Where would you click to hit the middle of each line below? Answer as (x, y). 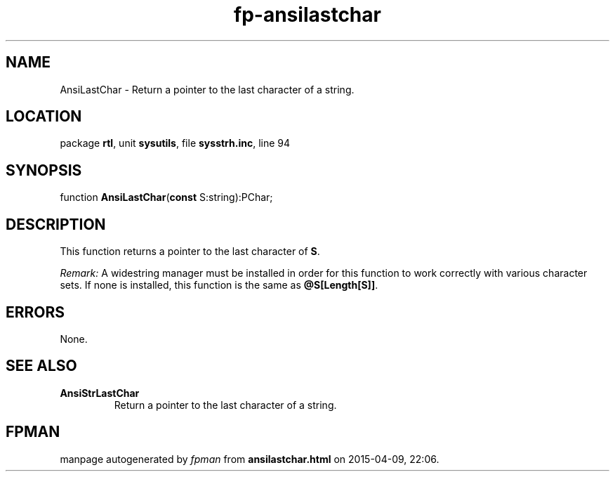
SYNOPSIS (44, 170)
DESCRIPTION (56, 224)
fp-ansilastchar (307, 15)
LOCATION (44, 117)
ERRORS (35, 312)
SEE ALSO (41, 366)
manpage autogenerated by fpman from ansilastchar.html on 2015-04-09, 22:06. (250, 459)
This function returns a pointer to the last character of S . (190, 251)
